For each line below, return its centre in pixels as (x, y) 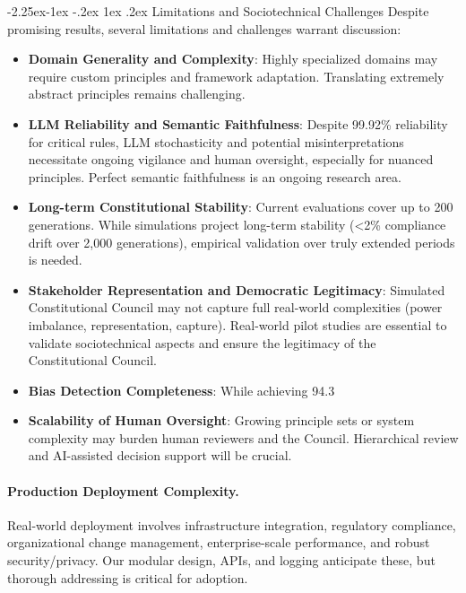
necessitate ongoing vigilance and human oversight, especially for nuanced (231, 159)
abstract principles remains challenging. (137, 94)
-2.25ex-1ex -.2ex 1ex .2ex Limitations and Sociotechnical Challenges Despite (218, 11)
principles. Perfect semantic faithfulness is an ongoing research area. (215, 176)
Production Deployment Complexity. (123, 490)
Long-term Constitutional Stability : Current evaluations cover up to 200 (241, 207)
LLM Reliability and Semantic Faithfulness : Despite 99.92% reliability (238, 123)
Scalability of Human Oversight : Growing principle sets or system (221, 420)
